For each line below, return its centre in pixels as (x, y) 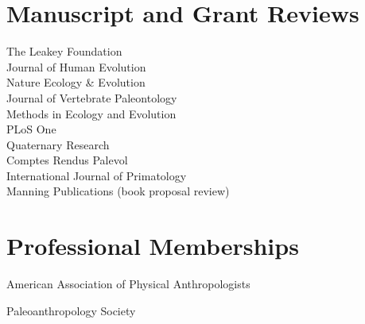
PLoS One (31, 129)
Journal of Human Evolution (76, 66)
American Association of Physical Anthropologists (128, 284)
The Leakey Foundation (64, 51)
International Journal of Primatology (97, 175)
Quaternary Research (58, 144)
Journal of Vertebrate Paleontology (92, 97)
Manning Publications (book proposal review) (118, 191)
